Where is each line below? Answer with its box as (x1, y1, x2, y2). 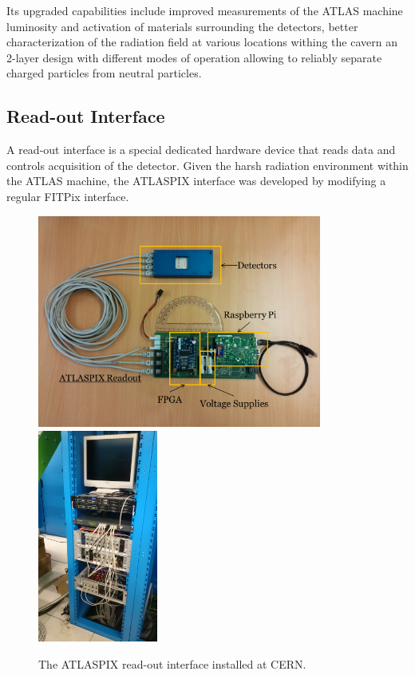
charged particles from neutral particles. (6, 65, 202, 81)
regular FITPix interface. (6, 187, 129, 204)
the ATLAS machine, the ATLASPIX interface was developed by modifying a (6, 172, 386, 189)
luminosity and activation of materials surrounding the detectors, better (6, 18, 358, 34)
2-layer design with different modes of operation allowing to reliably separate (6, 49, 382, 65)
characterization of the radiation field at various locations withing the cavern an (6, 34, 397, 50)
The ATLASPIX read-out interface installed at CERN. (38, 655, 306, 672)
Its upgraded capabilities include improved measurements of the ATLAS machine (6, 2, 403, 18)
